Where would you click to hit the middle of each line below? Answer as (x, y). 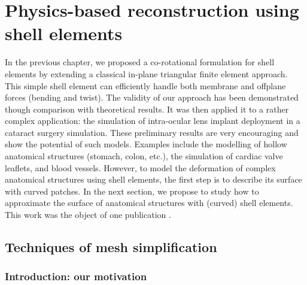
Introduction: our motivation (76, 276)
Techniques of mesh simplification (111, 247)
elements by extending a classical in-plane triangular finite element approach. (146, 73)
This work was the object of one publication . (88, 215)
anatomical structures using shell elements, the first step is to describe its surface (153, 179)
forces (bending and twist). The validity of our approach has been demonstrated (152, 97)
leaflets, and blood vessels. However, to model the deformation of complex (140, 167)
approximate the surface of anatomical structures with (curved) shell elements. (149, 203)
